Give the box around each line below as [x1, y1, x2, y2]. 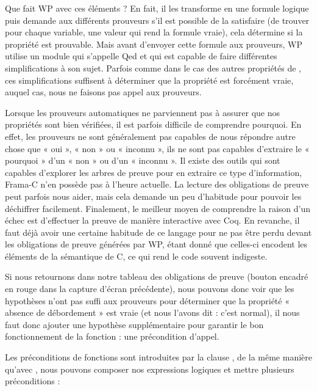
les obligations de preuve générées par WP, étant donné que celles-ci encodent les [5, 238, 308, 250]
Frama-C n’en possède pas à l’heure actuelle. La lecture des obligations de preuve [5, 178, 309, 191]
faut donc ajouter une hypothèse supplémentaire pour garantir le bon [5, 318, 264, 331]
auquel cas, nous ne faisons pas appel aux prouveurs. [5, 86, 202, 98]
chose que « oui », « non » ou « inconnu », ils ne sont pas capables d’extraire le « [5, 142, 310, 155]
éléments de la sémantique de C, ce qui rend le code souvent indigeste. [5, 249, 268, 262]
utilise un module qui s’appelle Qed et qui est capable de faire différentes [5, 49, 277, 62]
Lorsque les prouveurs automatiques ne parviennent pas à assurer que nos [5, 106, 280, 119]
